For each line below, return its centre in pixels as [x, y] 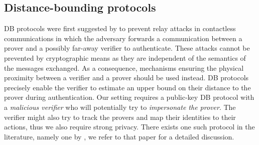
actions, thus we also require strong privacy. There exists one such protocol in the [129, 127]
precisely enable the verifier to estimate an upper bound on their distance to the [127, 87]
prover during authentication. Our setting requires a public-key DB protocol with [129, 97]
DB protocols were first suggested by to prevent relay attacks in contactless [120, 28]
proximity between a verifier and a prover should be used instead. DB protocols [126, 78]
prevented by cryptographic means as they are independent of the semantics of [125, 57]
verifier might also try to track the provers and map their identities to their [120, 117]
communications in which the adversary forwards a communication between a [123, 38]
